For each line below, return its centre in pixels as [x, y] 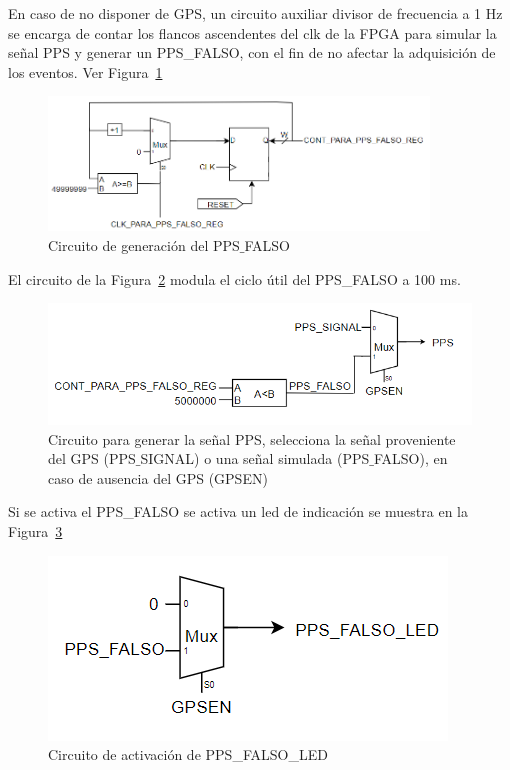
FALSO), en [410, 458]
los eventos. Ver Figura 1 [85, 71]
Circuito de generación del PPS [144, 245]
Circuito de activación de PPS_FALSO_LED [188, 754]
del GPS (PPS [92, 458]
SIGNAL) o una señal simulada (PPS [255, 458]
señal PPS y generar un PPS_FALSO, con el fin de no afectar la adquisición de [252, 52]
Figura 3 [35, 530]
